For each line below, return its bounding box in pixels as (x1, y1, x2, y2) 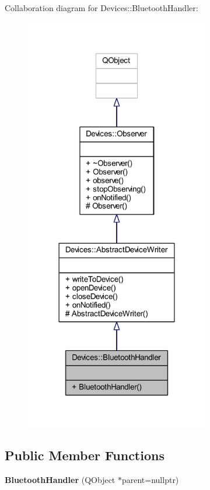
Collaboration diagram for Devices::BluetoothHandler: (5, 2, 198, 13)
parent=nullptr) (121, 473, 179, 485)
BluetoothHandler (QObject (5, 473, 116, 485)
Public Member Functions (5, 446, 164, 464)
